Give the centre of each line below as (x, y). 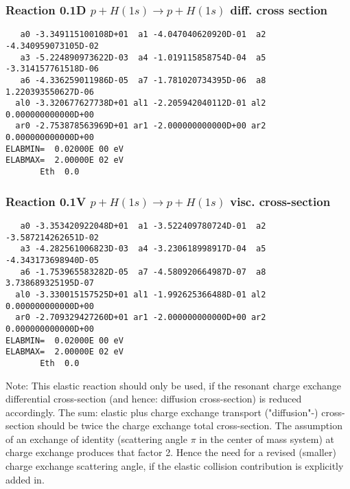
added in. (25, 479)
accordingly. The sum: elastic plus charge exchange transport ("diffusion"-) (162, 412)
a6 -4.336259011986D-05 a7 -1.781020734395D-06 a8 (143, 80)
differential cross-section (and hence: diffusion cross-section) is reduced (154, 399)
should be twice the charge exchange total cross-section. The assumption (190, 425)
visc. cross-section (280, 201)
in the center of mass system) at (267, 439)
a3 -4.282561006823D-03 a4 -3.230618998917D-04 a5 (143, 249)
